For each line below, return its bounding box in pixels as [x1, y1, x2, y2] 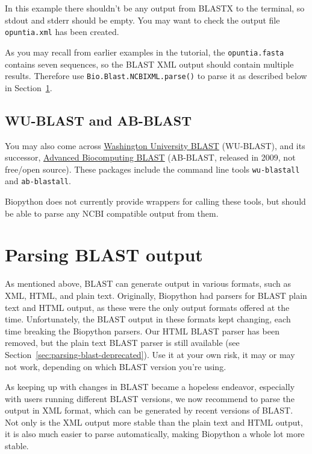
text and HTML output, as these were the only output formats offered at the [5, 301, 290, 313]
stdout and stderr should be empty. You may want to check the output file [5, 13, 280, 26]
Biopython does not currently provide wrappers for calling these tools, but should [5, 195, 306, 208]
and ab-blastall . [5, 174, 71, 187]
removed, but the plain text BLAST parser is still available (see [5, 336, 240, 349]
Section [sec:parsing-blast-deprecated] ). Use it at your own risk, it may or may [5, 348, 295, 360]
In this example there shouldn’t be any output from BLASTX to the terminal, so [5, 2, 305, 14]
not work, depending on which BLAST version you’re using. [5, 360, 226, 372]
